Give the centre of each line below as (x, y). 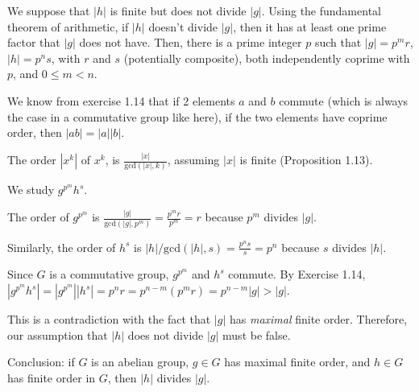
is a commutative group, (109, 274)
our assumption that (58, 334)
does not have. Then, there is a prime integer (191, 42)
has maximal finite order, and (297, 362)
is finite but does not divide (178, 10)
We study (31, 190)
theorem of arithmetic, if (68, 26)
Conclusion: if (41, 362)
